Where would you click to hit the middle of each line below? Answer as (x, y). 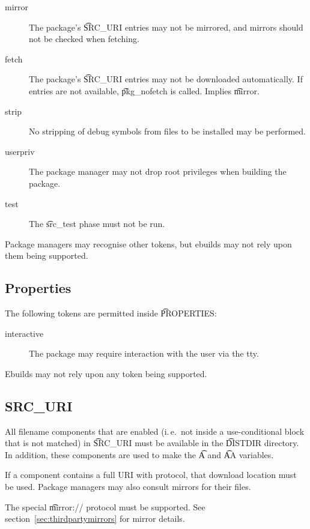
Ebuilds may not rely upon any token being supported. (106, 373)
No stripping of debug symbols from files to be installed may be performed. (168, 131)
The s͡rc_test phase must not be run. (97, 224)
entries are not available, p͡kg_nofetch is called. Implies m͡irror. (144, 90)
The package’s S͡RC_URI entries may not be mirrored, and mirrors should (166, 27)
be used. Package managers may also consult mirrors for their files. (128, 487)
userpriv (20, 151)
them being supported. (47, 255)
